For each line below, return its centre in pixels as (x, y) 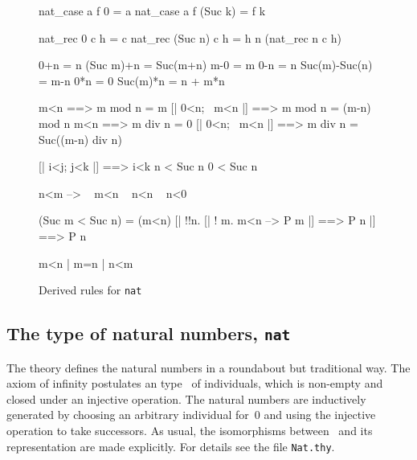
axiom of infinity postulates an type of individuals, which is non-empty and (195, 383)
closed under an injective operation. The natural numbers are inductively (186, 398)
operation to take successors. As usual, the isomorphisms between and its (190, 430)
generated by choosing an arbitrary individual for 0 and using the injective (191, 415)
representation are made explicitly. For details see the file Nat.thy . (171, 446)
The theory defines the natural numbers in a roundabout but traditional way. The (208, 367)
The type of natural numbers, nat (149, 333)
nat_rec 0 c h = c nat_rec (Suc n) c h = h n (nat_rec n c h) (190, 37)
